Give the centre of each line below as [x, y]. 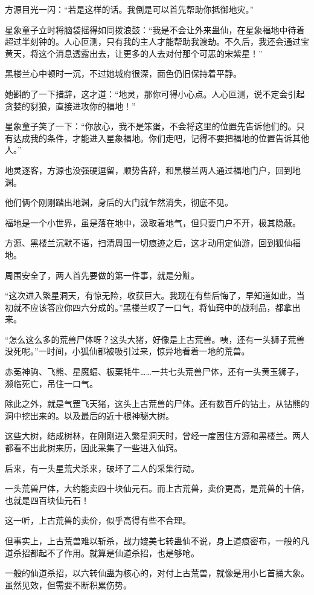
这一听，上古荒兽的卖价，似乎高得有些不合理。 [98, 520]
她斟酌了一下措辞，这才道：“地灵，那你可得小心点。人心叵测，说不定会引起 [155, 93]
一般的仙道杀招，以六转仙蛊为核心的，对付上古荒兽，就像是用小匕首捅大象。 [157, 573]
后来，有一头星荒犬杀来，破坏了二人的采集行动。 [102, 468]
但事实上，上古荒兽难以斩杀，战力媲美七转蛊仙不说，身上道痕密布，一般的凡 [157, 541]
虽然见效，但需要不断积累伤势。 [68, 584]
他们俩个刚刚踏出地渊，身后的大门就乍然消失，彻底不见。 [119, 202]
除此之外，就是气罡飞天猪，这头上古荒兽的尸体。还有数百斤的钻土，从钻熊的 [157, 404]
